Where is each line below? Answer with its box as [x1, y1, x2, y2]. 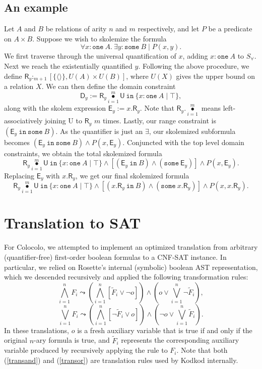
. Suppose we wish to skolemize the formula [32, 33, 167, 43]
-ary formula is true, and [34, 335, 110, 345]
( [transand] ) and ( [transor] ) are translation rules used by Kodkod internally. [4, 354, 238, 365]
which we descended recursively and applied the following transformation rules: [4, 271, 248, 282]
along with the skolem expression [4, 103, 106, 113]
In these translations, [4, 325, 69, 335]
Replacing [4, 170, 35, 180]
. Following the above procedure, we [138, 60, 249, 71]
